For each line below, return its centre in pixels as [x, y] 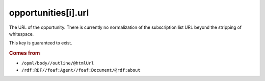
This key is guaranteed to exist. [40, 43]
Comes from [25, 53]
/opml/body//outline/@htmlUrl [58, 63]
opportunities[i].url [49, 13]
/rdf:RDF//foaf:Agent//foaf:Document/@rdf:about [81, 70]
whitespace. [21, 34]
